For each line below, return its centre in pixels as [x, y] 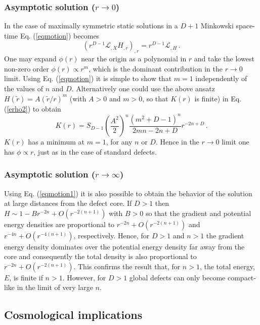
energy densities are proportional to [59, 224]
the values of [24, 88]
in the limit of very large [55, 287]
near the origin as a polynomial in [134, 59]
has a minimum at [56, 142]
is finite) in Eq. [218, 98]
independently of [221, 78]
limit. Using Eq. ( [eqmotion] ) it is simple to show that [88, 78]
